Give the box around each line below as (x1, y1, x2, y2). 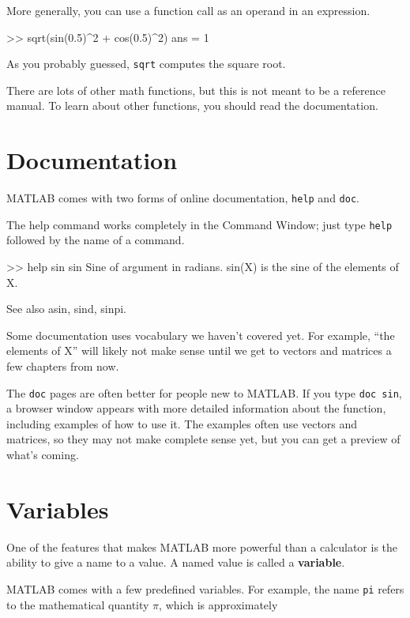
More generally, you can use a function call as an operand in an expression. (6, 2, 371, 18)
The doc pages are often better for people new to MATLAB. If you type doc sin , (6, 384, 402, 401)
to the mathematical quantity (6, 596, 149, 612)
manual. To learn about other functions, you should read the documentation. (6, 97, 378, 114)
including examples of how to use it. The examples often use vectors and (6, 415, 358, 431)
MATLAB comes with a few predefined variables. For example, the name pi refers (6, 580, 404, 597)
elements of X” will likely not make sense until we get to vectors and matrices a (6, 342, 392, 359)
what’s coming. (6, 447, 79, 463)
